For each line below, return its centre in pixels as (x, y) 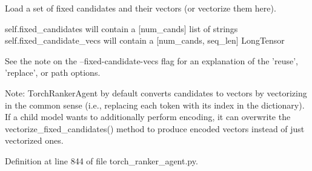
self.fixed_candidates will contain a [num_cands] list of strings (121, 28)
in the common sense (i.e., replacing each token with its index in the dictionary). (155, 105)
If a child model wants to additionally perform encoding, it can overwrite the (148, 117)
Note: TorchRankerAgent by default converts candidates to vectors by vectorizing (156, 92)
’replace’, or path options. (53, 72)
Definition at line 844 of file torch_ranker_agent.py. (101, 160)
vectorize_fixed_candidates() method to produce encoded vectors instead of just (155, 128)
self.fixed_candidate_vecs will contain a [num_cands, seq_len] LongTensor (145, 40)
